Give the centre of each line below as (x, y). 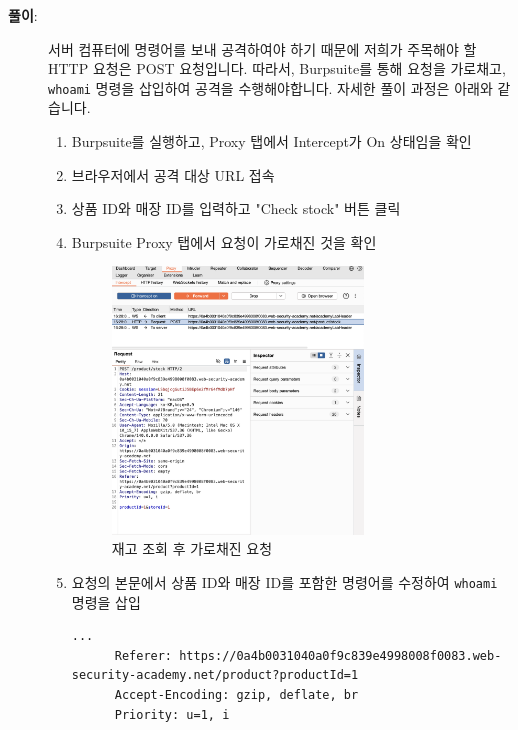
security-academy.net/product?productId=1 (215, 675)
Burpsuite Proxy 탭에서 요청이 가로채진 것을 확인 (224, 241)
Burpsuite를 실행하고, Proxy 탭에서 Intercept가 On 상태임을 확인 (271, 141)
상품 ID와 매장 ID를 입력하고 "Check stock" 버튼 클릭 (236, 208)
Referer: (143, 655)
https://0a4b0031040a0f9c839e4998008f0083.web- (340, 655)
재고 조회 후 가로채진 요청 (192, 548)
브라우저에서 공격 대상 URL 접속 (173, 174)
